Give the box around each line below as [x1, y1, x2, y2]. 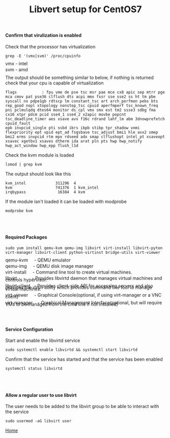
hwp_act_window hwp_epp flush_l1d [5, 143, 79, 148]
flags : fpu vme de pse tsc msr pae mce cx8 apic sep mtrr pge [5, 90, 165, 95]
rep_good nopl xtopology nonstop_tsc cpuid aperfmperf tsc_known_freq [5, 103, 158, 108]
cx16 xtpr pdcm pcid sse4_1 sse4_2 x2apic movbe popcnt [5, 112, 126, 117]
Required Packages [5, 234, 47, 240]
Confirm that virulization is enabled [5, 32, 82, 39]
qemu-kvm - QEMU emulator [5, 257, 71, 263]
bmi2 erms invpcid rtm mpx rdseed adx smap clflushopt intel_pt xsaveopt [5, 134, 165, 139]
